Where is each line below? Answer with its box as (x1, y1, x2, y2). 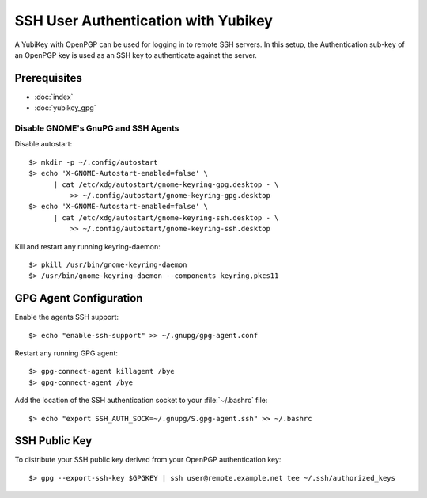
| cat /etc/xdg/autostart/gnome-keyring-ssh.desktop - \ (53, 213, 279, 222)
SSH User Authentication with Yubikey (14, 12, 273, 29)
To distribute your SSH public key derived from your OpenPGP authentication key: (14, 455, 282, 465)
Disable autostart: (14, 139, 73, 149)
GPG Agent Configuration (14, 291, 143, 305)
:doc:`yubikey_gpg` (34, 103, 96, 112)
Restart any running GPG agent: (14, 348, 119, 358)
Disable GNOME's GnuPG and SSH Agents (14, 123, 179, 134)
